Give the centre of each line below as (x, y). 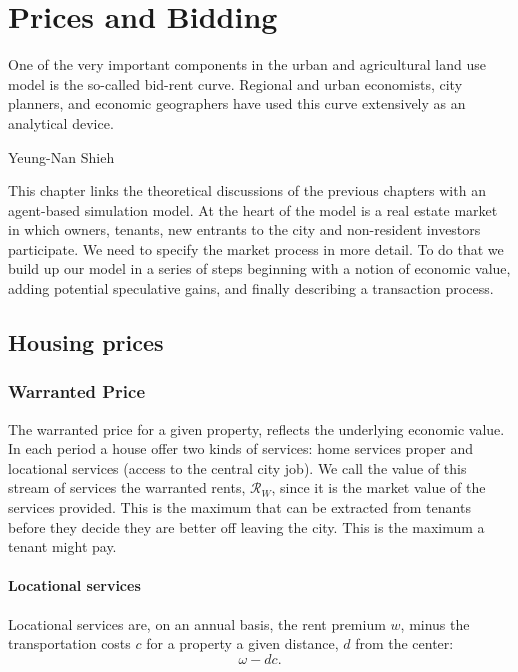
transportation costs (69, 643)
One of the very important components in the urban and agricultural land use (247, 64)
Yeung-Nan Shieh (61, 156)
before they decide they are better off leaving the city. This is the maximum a (246, 526)
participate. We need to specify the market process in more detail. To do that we (256, 248)
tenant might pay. (62, 546)
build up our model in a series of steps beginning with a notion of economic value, (259, 268)
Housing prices (86, 342)
